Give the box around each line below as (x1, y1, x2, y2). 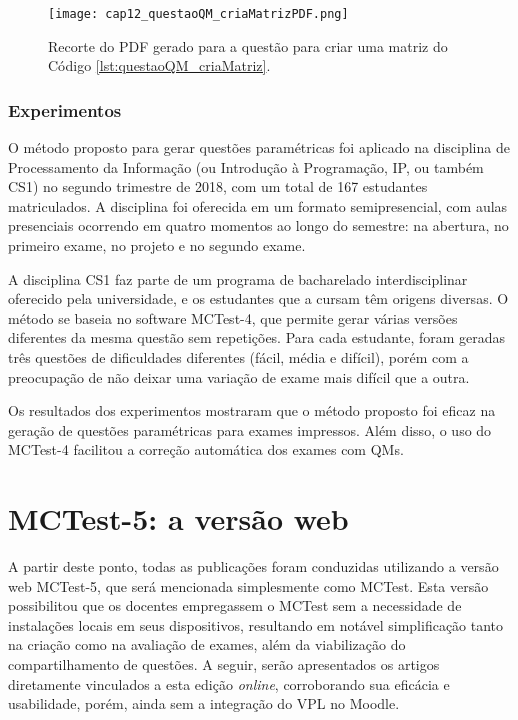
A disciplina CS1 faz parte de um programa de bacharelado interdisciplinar (8, 268, 468, 289)
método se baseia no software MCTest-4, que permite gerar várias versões (8, 307, 458, 328)
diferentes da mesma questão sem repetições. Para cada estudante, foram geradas (8, 327, 506, 348)
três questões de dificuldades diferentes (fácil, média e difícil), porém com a (8, 347, 469, 367)
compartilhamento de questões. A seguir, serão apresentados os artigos (8, 654, 440, 675)
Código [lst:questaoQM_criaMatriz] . (48, 55, 271, 76)
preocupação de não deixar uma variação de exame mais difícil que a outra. (8, 366, 470, 387)
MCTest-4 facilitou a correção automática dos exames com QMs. (8, 439, 404, 460)
